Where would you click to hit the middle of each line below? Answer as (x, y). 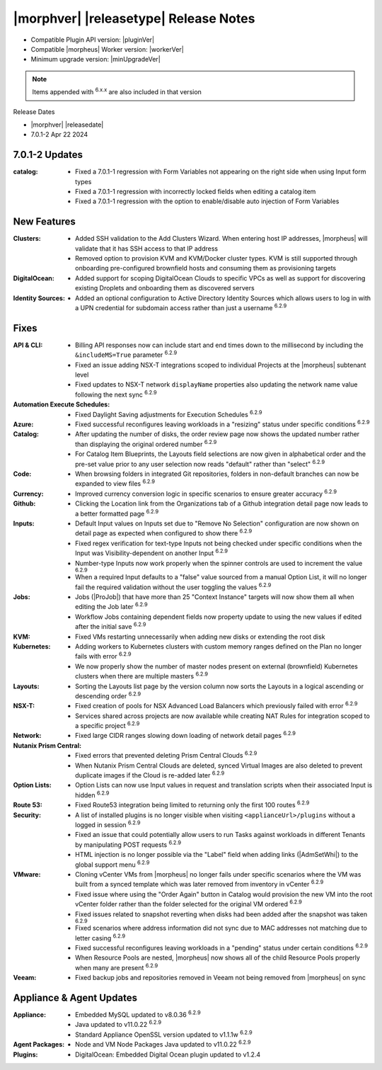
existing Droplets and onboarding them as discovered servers (165, 288)
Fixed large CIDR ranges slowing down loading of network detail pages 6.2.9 (186, 735)
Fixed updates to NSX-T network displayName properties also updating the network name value (216, 385)
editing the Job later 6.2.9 (111, 606)
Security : (27, 815)
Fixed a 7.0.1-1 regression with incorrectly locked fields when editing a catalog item (196, 191)
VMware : (27, 874)
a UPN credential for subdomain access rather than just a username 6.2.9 (181, 307)
